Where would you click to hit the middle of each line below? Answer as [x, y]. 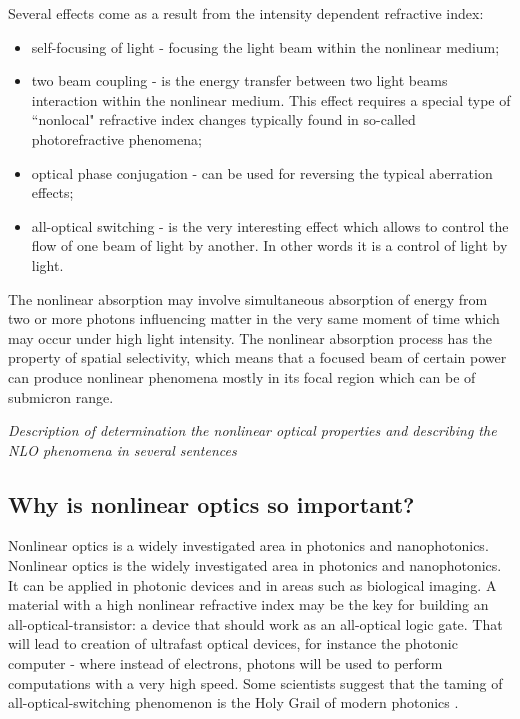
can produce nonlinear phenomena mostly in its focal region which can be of [242, 376]
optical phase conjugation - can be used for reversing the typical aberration [262, 172]
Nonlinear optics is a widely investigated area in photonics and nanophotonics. [248, 545]
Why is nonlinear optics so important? [211, 503]
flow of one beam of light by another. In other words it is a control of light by [269, 245]
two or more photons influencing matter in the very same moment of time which [254, 318]
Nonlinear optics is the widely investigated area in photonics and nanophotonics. [255, 565]
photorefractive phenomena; [116, 138]
